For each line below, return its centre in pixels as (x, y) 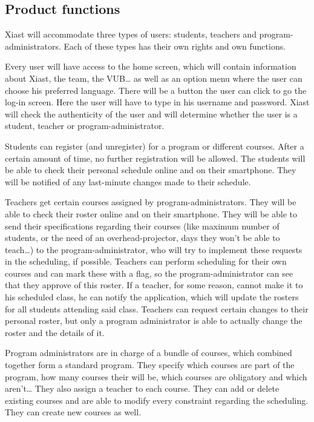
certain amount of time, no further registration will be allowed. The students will (155, 158)
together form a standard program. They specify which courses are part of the (150, 365)
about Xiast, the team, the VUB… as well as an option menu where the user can (154, 78)
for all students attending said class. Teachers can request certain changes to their (157, 308)
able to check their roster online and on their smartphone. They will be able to (151, 213)
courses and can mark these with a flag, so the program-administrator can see (149, 273)
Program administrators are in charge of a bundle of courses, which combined (149, 353)
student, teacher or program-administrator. (85, 126)
